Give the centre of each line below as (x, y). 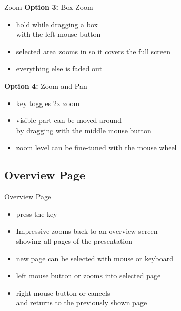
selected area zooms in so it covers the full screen (93, 51)
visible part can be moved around (69, 120)
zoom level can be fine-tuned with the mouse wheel (96, 147)
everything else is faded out (59, 68)
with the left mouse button (58, 34)
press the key (37, 213)
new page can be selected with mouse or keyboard (95, 258)
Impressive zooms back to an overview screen (87, 231)
